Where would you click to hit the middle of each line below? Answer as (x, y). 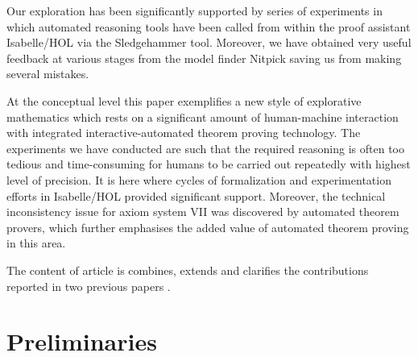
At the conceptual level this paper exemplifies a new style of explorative (184, 100)
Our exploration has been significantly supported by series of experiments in (195, 10)
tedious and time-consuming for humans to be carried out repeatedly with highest (209, 164)
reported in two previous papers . (89, 286)
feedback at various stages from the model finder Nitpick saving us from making (204, 58)
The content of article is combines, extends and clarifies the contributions (188, 270)
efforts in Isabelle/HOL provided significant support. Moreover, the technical (196, 195)
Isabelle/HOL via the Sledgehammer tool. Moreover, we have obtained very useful (209, 42)
